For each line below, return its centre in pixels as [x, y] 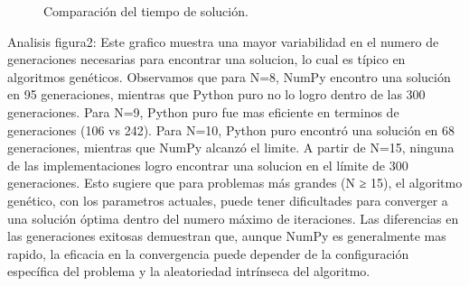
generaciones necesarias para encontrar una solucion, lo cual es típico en [206, 59]
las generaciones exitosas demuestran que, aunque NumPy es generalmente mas [227, 236]
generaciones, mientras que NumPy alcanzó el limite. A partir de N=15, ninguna [231, 148]
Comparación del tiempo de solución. [146, 11]
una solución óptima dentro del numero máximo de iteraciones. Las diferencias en [233, 218]
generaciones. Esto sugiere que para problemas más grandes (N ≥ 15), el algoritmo [235, 183]
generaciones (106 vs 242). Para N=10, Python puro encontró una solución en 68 [231, 129]
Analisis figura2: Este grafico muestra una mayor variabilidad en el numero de [223, 41]
